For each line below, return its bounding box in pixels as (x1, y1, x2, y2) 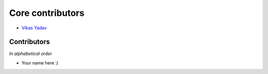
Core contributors (9, 7, 84, 18)
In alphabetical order (9, 51, 52, 57)
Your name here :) (21, 60, 59, 66)
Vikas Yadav (21, 25, 47, 31)
